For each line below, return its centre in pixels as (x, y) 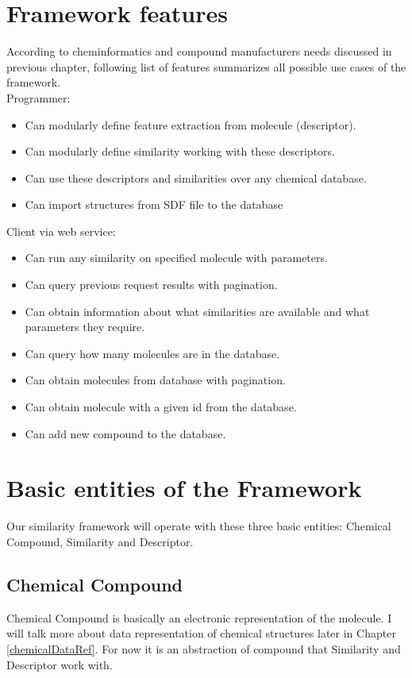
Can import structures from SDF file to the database (154, 204)
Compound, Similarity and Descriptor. (100, 541)
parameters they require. (85, 327)
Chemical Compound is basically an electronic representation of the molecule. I (199, 617)
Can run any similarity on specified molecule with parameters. (176, 258)
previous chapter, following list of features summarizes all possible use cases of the (206, 66)
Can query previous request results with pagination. (151, 285)
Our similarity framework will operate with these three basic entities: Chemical (199, 526)
